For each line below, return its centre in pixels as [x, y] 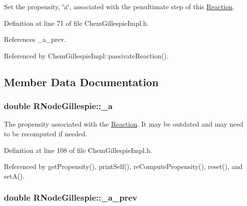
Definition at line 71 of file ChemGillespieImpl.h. [76, 23]
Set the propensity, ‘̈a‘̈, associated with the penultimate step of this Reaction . [119, 6]
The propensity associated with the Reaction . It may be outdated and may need [124, 124]
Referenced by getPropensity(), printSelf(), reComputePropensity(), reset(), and [123, 166]
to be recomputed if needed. [46, 133]
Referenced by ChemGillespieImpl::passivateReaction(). [86, 55]
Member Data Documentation [81, 82]
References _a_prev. [35, 39]
